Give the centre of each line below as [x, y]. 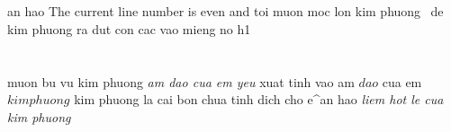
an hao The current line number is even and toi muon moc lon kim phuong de [225, 11]
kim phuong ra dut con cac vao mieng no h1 [129, 28]
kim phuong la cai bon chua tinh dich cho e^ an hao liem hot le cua [259, 99]
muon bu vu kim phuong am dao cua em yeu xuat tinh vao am [181, 81]
